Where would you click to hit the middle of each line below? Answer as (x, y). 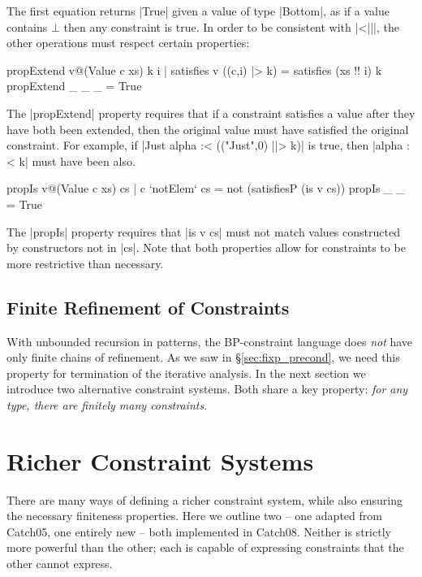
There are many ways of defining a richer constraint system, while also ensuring (205, 499)
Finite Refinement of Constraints (148, 307)
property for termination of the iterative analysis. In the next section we (186, 373)
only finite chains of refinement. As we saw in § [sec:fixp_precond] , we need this (203, 357)
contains (27, 26)
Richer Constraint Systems (160, 460)
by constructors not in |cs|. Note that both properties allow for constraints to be (206, 247)
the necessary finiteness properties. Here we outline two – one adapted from (194, 516)
